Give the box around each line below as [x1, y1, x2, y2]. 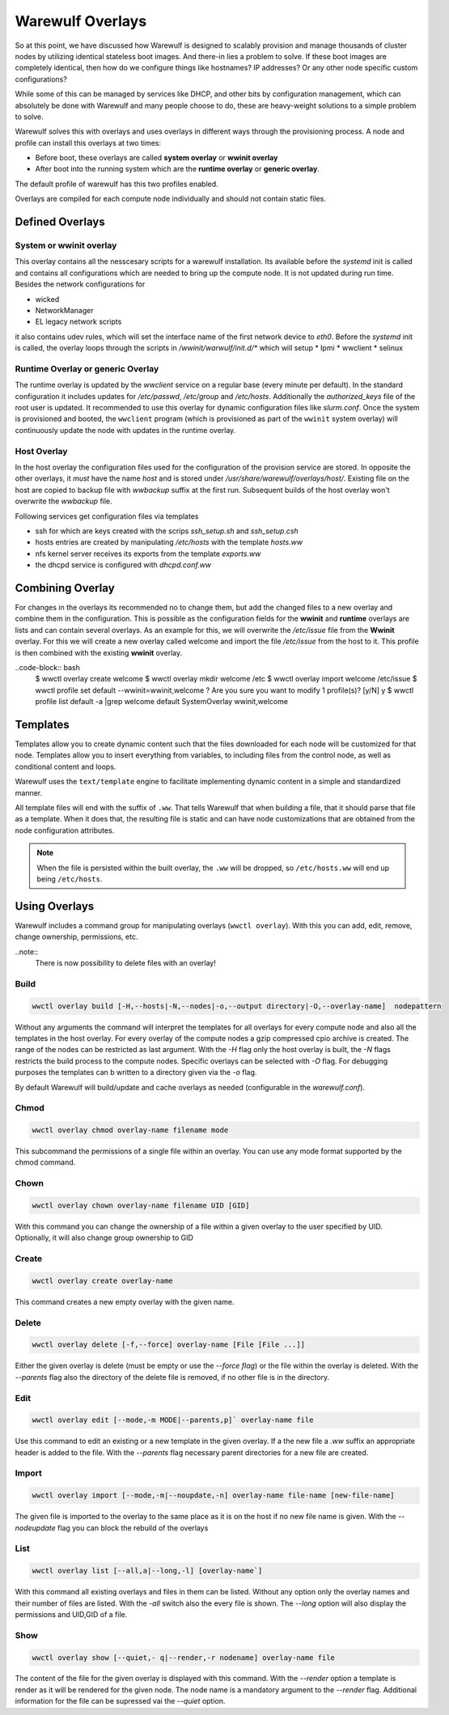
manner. [15, 787, 43, 797]
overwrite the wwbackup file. [15, 496, 112, 506]
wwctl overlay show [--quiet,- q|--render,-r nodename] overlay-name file [32, 1653, 336, 1662]
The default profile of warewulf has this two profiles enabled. [15, 179, 218, 189]
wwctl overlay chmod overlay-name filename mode [32, 1126, 229, 1135]
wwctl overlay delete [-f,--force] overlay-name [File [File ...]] [32, 1340, 306, 1349]
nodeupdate [15, 1522, 56, 1533]
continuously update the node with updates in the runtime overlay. [15, 425, 236, 435]
